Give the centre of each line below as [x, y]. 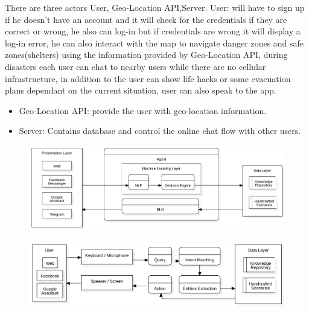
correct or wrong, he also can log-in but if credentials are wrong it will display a [153, 31]
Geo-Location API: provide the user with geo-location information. [143, 110]
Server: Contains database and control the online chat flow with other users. [160, 131]
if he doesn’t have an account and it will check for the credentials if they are [146, 19]
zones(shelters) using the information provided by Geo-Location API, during [146, 55]
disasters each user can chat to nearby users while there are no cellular [135, 66]
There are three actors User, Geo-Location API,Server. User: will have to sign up [155, 7]
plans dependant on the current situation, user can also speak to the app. [141, 90]
